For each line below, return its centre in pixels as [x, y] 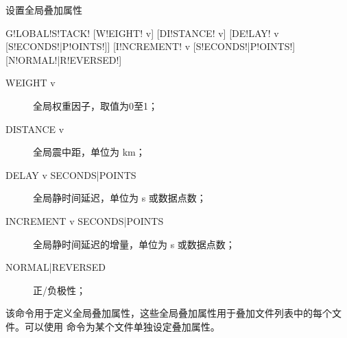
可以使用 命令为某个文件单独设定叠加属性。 [122, 326]
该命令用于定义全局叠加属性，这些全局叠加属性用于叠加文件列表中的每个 [169, 313]
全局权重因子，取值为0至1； [95, 105]
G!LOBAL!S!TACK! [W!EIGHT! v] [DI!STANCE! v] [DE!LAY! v [142, 33]
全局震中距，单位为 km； [89, 152]
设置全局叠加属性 [44, 10]
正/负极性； [59, 290]
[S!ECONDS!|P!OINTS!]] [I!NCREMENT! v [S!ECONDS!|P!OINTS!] [151, 46]
